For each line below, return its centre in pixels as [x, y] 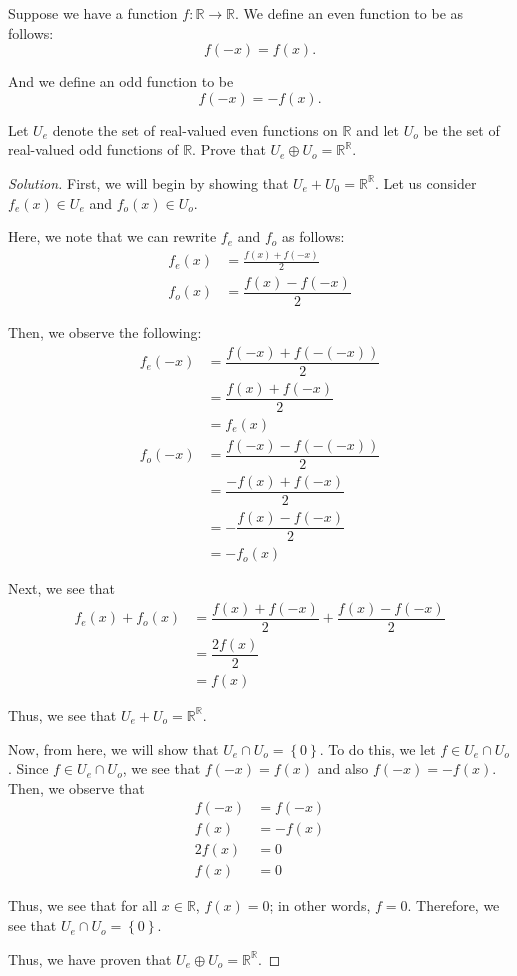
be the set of [461, 129]
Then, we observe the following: [105, 332]
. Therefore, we [453, 905]
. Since [28, 768]
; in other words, [320, 905]
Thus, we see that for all [83, 905]
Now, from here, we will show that [113, 748]
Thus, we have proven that [90, 958]
